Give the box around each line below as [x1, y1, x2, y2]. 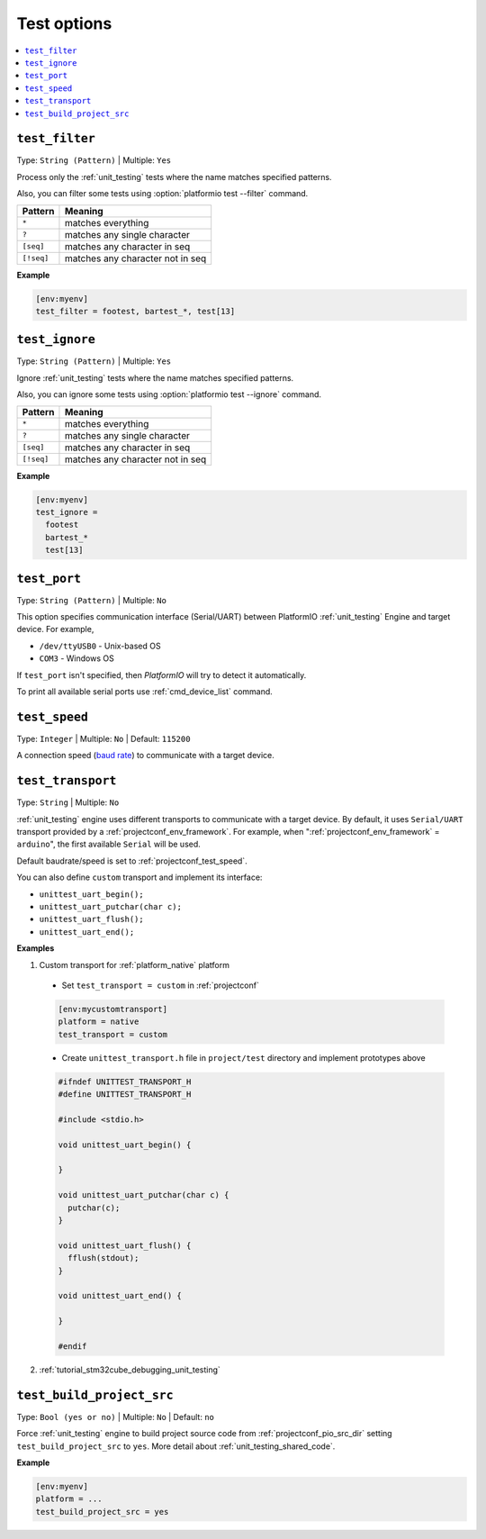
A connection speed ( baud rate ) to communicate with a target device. [16, 750, 274, 761]
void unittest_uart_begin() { [58, 1139, 192, 1150]
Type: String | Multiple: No [16, 797, 120, 808]
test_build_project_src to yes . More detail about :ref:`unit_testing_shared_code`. [16, 1441, 336, 1452]
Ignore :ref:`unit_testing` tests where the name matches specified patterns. [16, 372, 294, 383]
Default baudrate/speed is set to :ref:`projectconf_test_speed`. [16, 856, 247, 866]
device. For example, [16, 624, 94, 635]
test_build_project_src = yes [35, 1507, 169, 1516]
